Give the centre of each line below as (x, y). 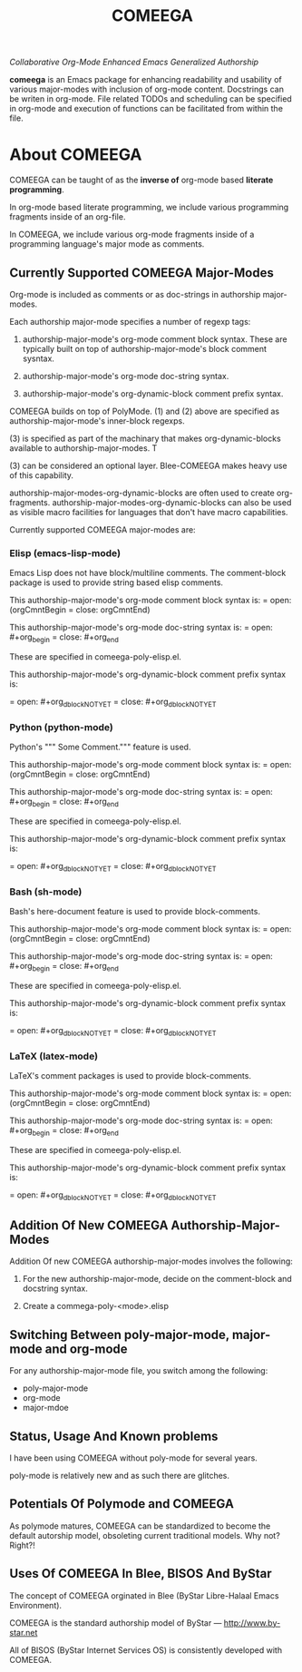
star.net (24, 1632)
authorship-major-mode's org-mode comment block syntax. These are (155, 339)
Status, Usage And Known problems (114, 1436)
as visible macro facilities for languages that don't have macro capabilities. (149, 512)
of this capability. (42, 475)
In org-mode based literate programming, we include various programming (149, 207)
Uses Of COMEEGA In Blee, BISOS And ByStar (141, 1574)
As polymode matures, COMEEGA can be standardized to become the (140, 1526)
